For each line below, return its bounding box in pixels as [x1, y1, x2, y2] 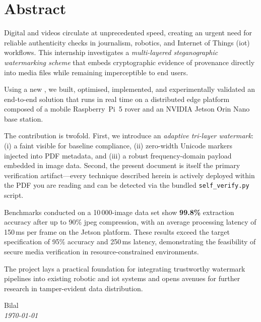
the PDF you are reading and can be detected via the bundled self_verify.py [4, 180, 249, 190]
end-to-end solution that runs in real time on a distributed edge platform [4, 93, 230, 104]
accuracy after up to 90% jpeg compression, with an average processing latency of [4, 217, 256, 227]
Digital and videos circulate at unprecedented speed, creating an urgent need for [4, 27, 252, 38]
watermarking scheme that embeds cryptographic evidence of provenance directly [4, 57, 255, 67]
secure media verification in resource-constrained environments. [4, 246, 199, 257]
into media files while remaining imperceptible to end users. [4, 67, 188, 77]
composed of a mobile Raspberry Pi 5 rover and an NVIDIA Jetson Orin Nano [4, 103, 250, 114]
